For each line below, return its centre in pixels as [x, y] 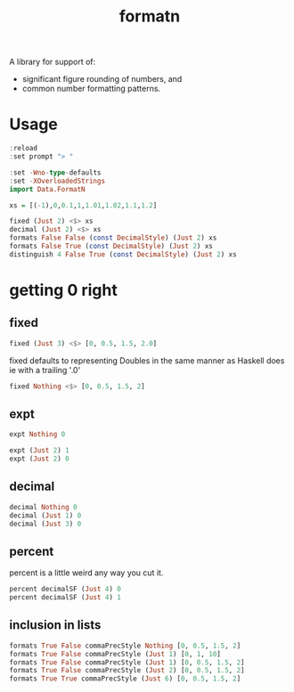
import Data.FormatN [48, 189]
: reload [24, 149]
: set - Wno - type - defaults [55, 172]
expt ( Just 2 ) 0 [39, 459]
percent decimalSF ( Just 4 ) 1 [65, 598]
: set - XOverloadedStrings [57, 181]
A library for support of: [53, 62]
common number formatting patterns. [91, 89]
